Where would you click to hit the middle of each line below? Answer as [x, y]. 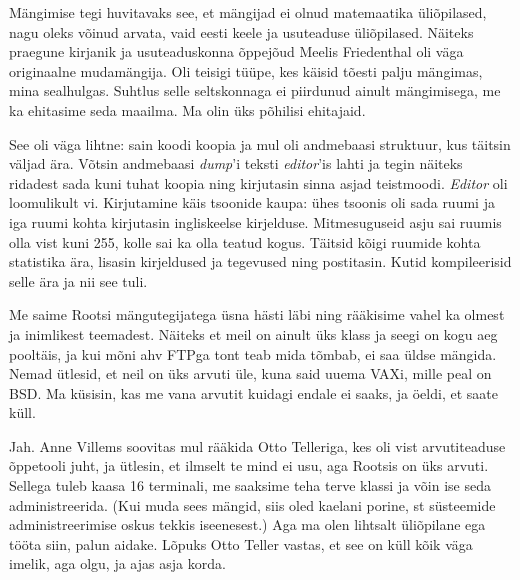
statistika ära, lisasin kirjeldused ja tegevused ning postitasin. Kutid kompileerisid [260, 261]
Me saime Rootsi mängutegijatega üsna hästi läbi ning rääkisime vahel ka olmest [257, 314]
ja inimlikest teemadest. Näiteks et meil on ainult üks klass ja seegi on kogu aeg [253, 333]
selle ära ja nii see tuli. [78, 280]
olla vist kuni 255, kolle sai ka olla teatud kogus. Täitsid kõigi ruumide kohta [245, 241]
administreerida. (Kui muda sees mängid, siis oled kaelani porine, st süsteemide [252, 504]
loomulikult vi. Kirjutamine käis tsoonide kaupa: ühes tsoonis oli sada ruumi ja [252, 202]
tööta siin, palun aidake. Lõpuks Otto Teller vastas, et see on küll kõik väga [241, 543]
